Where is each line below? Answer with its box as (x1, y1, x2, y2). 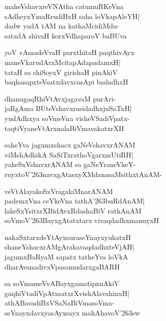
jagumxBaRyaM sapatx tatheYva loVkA (4, 251, 128, 262)
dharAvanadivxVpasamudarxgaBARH (4, 261, 120, 271)
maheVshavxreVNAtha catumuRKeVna (4, 1, 123, 11)
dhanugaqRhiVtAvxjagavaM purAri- (4, 93, 116, 103)
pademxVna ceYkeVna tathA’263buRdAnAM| (4, 195, 145, 206)
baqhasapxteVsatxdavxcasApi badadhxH (4, 76, 128, 87)
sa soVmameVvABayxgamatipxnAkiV (4, 278, 119, 288)
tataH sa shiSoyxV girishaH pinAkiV (4, 66, 118, 77)
